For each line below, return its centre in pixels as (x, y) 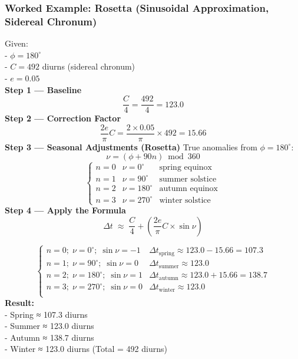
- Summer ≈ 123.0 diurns (49, 326)
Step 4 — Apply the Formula (65, 210)
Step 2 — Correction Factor (63, 118)
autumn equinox (189, 189)
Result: (19, 303)
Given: (16, 43)
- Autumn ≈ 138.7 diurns (49, 337)
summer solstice (188, 179)
